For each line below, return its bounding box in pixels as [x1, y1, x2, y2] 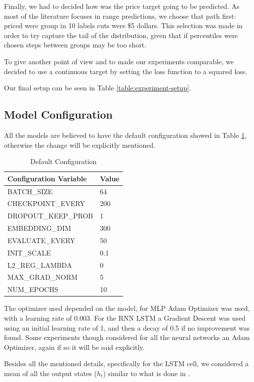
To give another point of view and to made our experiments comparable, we [4, 56, 234, 66]
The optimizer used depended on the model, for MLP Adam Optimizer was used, [4, 303, 250, 313]
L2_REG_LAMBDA [7, 259, 72, 270]
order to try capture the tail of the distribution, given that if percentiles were [4, 30, 238, 40]
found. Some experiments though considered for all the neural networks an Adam [4, 332, 250, 342]
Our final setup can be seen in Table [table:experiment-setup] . [4, 83, 191, 93]
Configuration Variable [7, 173, 87, 183]
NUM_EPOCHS [7, 284, 58, 295]
